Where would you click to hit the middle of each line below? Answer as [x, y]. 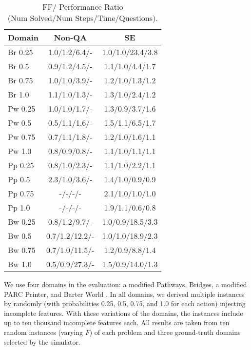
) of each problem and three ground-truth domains [165, 332]
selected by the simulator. [42, 341]
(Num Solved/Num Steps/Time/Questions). [83, 18]
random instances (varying [44, 332]
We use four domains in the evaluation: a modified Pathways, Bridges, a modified [125, 284]
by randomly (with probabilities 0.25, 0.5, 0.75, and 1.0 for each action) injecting [125, 303]
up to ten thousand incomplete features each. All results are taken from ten [117, 322]
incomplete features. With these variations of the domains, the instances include [124, 313]
